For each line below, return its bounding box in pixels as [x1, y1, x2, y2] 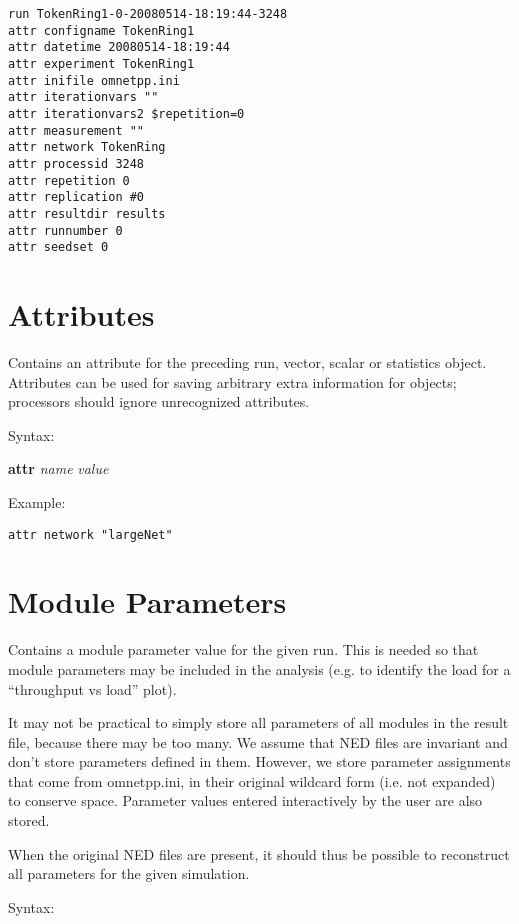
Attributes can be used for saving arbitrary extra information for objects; [8, 371, 457, 392]
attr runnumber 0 [8, 223, 123, 238]
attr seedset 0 [8, 240, 109, 255]
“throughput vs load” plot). [8, 678, 177, 699]
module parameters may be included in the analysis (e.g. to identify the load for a [8, 658, 511, 679]
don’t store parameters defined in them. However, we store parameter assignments [8, 751, 511, 772]
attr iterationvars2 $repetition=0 [8, 106, 245, 121]
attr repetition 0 [8, 173, 130, 188]
